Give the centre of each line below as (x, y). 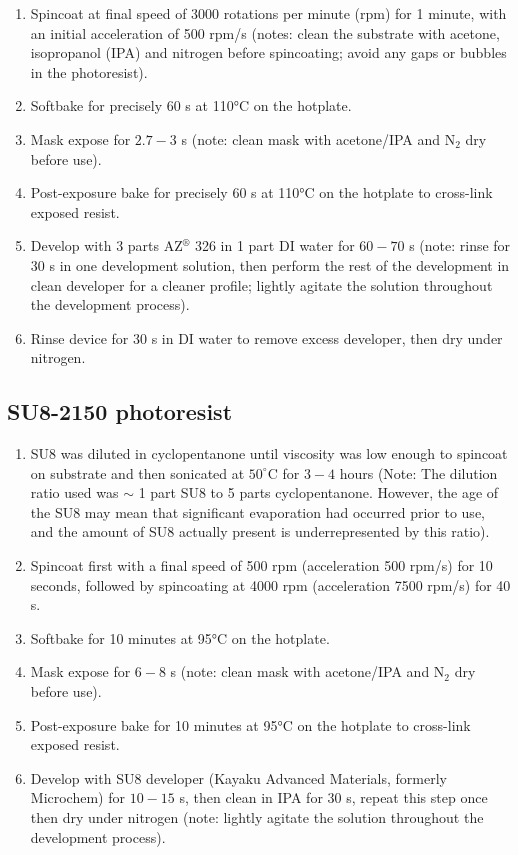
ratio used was (74, 492)
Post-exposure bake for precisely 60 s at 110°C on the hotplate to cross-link (261, 192)
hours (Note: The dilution (418, 472)
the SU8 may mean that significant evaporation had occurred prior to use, (257, 511)
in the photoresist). (89, 71)
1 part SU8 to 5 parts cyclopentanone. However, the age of (318, 492)
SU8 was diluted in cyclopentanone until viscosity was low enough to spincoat (269, 453)
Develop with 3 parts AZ (106, 245)
